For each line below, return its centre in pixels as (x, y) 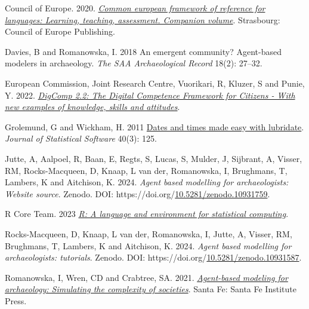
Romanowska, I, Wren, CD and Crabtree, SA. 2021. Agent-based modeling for (146, 277)
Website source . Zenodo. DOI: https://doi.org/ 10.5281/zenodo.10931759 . (137, 193)
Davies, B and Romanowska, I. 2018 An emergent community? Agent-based (143, 51)
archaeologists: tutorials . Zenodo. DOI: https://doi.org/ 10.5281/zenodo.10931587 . (153, 257)
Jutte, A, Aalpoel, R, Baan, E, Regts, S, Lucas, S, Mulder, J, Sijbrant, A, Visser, (154, 158)
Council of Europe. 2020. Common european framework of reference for (135, 8)
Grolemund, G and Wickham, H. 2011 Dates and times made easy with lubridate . (154, 126)
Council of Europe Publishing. (60, 31)
